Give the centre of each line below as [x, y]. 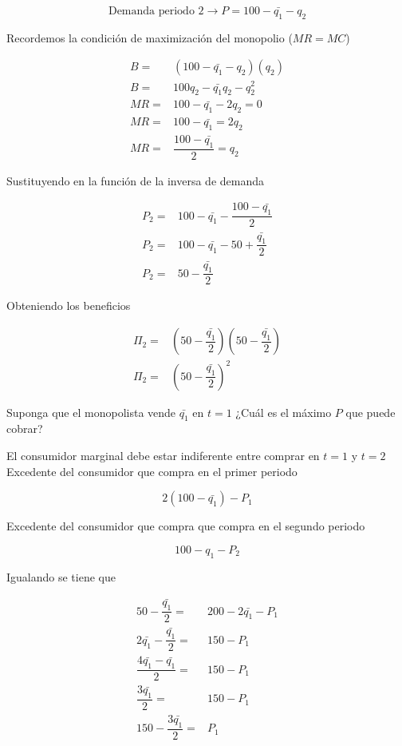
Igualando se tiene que [61, 576]
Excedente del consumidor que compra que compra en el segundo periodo [186, 526]
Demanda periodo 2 [156, 11]
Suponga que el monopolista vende [91, 412]
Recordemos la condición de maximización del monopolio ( [150, 37]
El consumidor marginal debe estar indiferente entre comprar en [163, 455]
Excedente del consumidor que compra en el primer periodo [152, 471]
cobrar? [25, 429]
